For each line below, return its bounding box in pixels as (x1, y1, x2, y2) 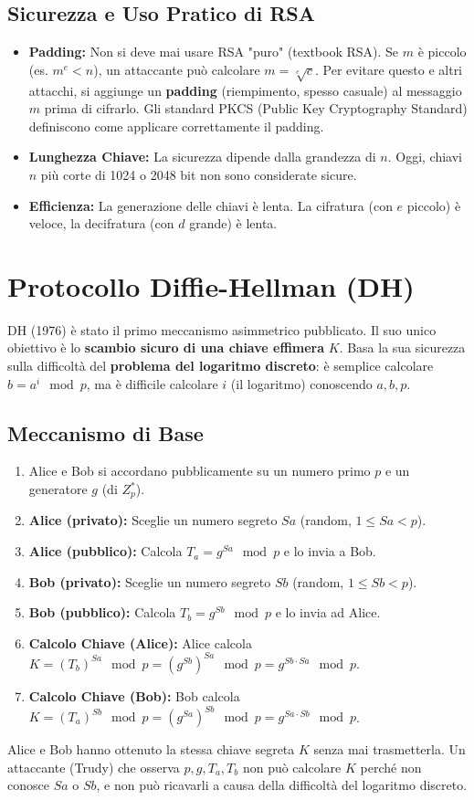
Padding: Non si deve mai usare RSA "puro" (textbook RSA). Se (28, 42, 399, 61)
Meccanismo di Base (7, 418, 204, 447)
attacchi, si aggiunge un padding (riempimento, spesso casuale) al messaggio (28, 80, 462, 100)
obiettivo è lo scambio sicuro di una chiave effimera (7, 338, 325, 357)
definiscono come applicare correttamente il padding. (28, 116, 324, 135)
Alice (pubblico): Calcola (28, 542, 183, 561)
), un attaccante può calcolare (93, 59, 260, 79)
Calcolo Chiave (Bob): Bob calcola (28, 686, 240, 705)
